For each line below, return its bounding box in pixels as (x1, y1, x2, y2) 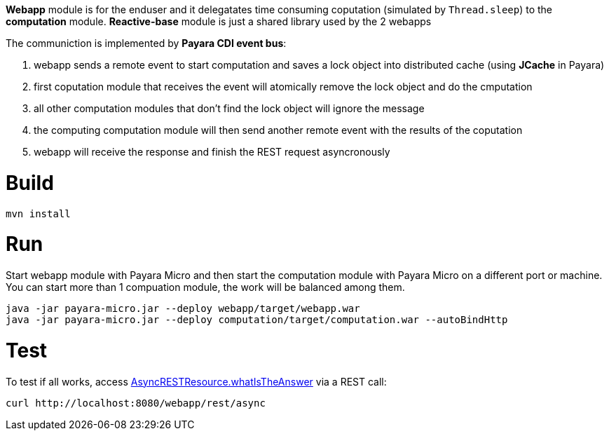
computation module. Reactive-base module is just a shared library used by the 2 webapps (6, 15, 432, 27)
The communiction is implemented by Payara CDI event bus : (6, 37, 287, 49)
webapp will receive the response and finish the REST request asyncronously (34, 146, 390, 158)
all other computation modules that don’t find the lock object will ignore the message (34, 102, 425, 114)
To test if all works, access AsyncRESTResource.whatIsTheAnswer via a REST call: (6, 375, 387, 388)
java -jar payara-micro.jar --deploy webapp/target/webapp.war (6, 303, 360, 314)
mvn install (6, 207, 71, 219)
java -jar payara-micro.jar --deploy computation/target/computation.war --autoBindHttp (6, 314, 508, 325)
